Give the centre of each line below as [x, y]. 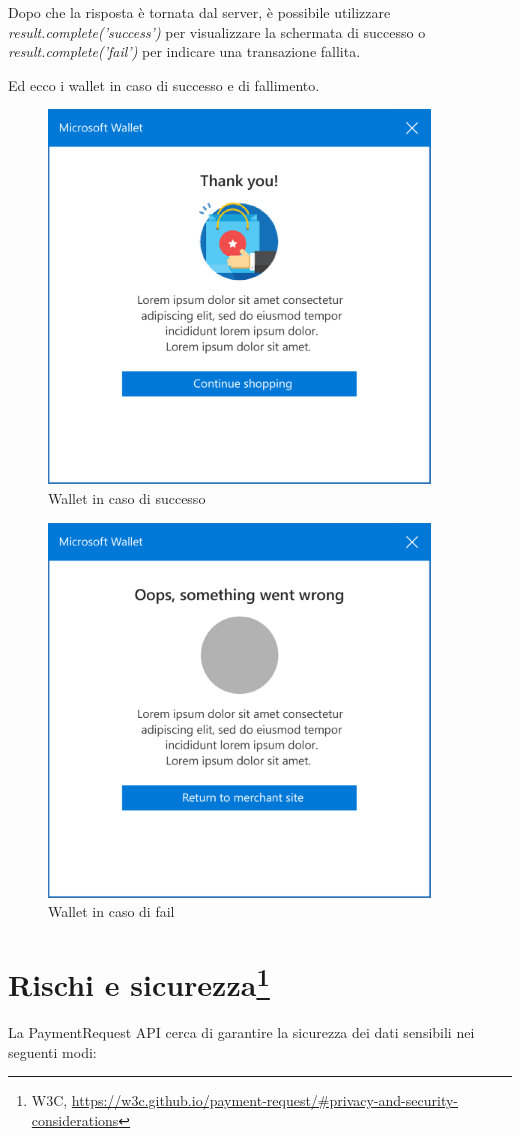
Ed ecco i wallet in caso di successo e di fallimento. [164, 84]
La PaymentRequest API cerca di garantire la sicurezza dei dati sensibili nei [241, 1032]
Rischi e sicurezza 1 [139, 982]
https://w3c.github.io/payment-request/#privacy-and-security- [265, 1100]
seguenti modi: [52, 1051]
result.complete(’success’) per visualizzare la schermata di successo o [217, 31]
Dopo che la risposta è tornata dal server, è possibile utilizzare [199, 12]
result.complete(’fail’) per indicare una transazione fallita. [184, 51]
